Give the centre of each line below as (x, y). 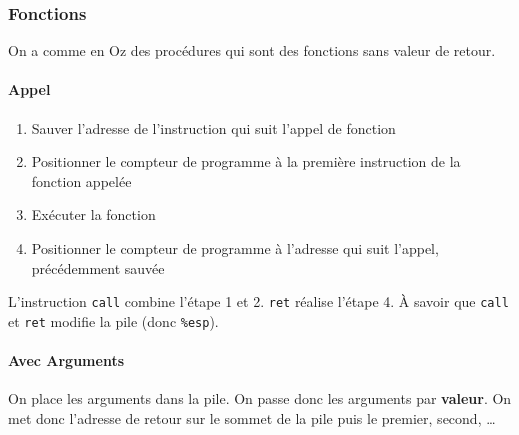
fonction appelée (81, 180)
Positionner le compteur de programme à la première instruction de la (246, 161)
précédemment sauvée (98, 267)
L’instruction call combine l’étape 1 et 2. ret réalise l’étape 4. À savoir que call (258, 301)
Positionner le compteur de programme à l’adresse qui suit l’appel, (235, 247)
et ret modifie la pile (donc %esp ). (113, 320)
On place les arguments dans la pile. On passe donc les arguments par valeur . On (260, 398)
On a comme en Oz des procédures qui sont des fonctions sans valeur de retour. (252, 50)
